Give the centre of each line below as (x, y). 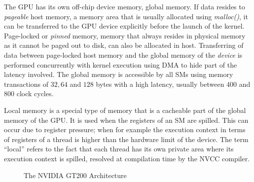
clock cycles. (35, 93)
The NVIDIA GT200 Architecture (75, 175)
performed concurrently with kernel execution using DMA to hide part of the (121, 64)
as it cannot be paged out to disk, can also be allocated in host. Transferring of (124, 45)
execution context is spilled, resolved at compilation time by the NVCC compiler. (127, 158)
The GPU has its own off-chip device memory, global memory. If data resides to (125, 6)
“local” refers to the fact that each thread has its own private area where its (119, 149)
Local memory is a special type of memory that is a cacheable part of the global (125, 110)
